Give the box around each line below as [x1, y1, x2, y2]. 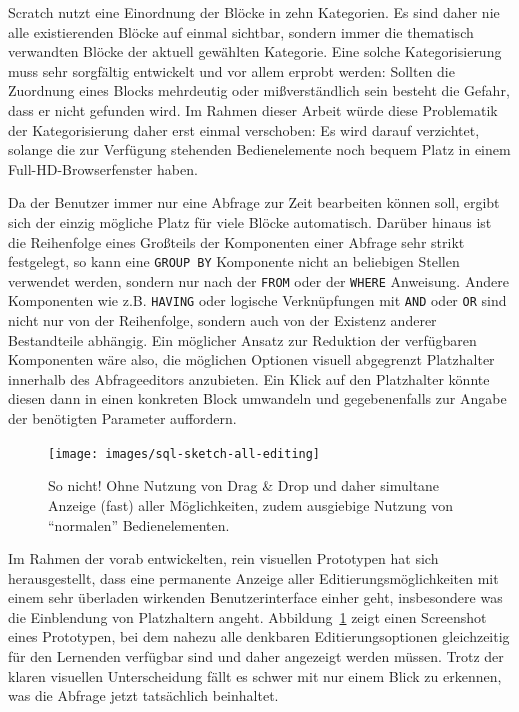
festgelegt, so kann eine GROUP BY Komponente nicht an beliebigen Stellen [8, 251, 460, 272]
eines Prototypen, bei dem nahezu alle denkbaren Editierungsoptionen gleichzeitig [8, 626, 510, 647]
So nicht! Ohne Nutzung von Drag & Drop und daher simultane [48, 475, 440, 496]
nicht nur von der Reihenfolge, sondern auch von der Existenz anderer [8, 310, 437, 331]
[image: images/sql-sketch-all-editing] [48, 446, 321, 461]
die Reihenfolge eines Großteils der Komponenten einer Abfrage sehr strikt [8, 231, 465, 252]
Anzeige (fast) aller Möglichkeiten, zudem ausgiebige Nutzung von [48, 494, 454, 515]
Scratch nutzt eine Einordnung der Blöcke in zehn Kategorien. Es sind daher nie [8, 2, 500, 22]
